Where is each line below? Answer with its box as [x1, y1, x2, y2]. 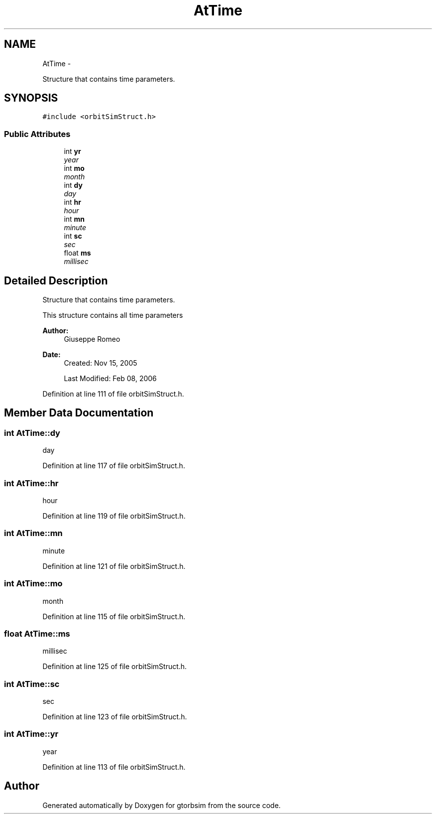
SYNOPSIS [4, 92, 58, 105]
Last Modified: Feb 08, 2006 [64, 374, 157, 383]
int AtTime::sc [4, 679, 60, 689]
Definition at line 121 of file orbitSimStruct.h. [42, 561, 186, 570]
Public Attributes [4, 129, 71, 139]
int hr [64, 198, 81, 207]
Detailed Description [4, 274, 108, 287]
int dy [64, 181, 83, 190]
